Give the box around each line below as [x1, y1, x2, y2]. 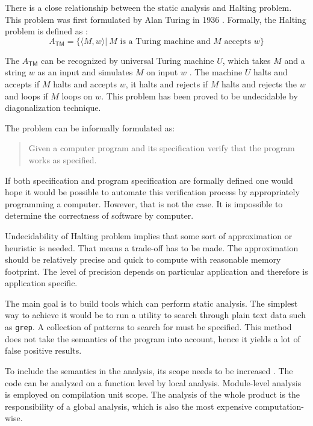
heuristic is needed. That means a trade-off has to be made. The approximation [5, 241, 299, 254]
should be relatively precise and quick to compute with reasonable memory [5, 253, 281, 266]
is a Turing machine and [120, 37, 211, 46]
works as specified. [28, 153, 97, 166]
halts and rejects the [222, 77, 297, 90]
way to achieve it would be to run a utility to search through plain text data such [5, 309, 306, 321]
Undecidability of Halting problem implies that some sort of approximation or [5, 229, 293, 242]
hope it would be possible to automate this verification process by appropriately [5, 186, 300, 198]
